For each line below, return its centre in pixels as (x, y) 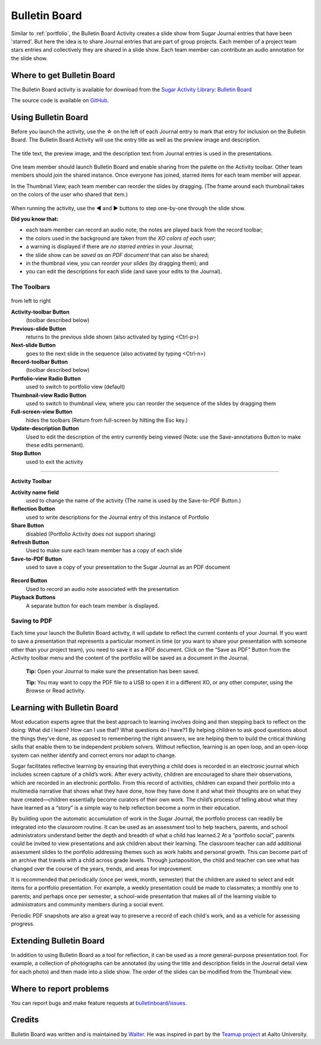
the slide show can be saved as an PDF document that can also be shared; (117, 255)
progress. (23, 924)
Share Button (28, 525)
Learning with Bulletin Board (64, 707)
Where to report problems (60, 989)
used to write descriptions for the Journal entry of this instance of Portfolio (117, 517)
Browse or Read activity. (56, 691)
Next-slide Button (33, 345)
